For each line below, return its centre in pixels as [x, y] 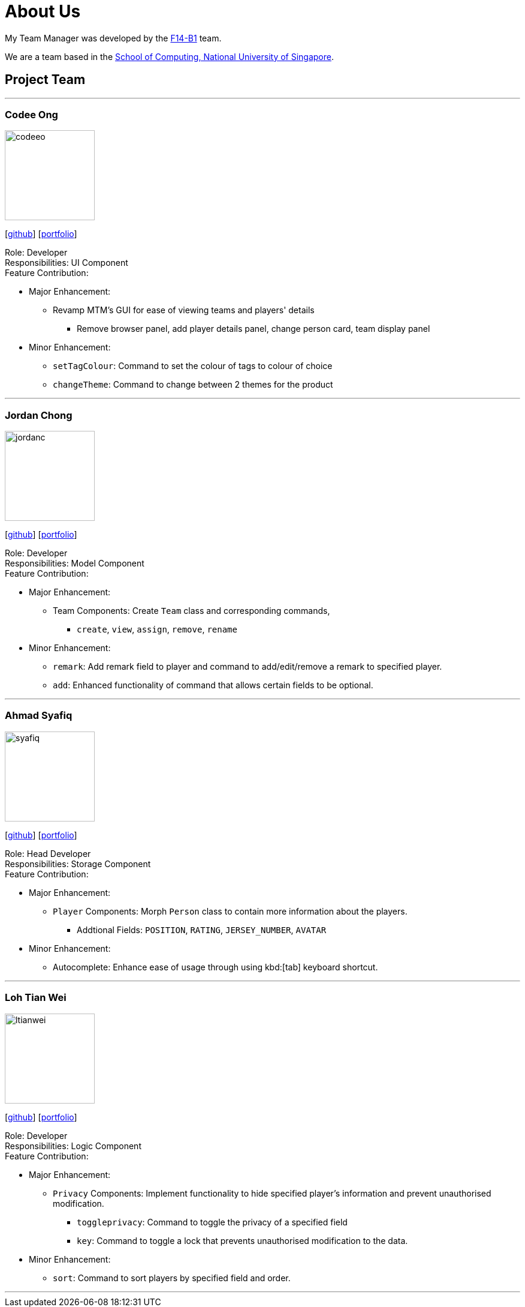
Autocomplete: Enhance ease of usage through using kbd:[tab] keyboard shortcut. [215, 967]
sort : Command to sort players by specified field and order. [172, 1278]
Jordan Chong [39, 415]
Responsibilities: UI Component [67, 263]
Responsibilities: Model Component [75, 563]
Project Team [45, 80]
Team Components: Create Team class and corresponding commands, [191, 611]
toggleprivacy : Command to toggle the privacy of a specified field [212, 1222]
